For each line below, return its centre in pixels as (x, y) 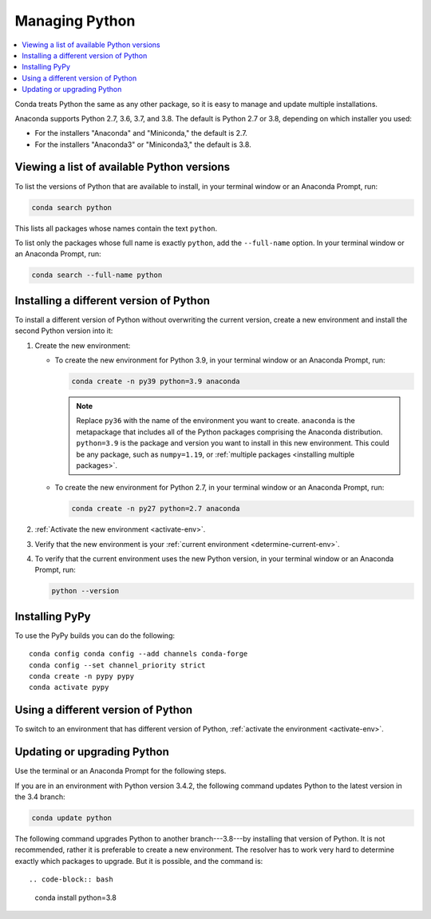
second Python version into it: (64, 331)
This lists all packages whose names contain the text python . (116, 228)
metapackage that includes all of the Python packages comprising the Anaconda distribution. (229, 432)
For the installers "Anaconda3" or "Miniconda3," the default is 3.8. (143, 145)
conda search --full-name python (97, 275)
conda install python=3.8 (76, 897)
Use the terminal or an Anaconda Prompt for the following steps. (121, 771)
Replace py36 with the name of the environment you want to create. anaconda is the (215, 421)
